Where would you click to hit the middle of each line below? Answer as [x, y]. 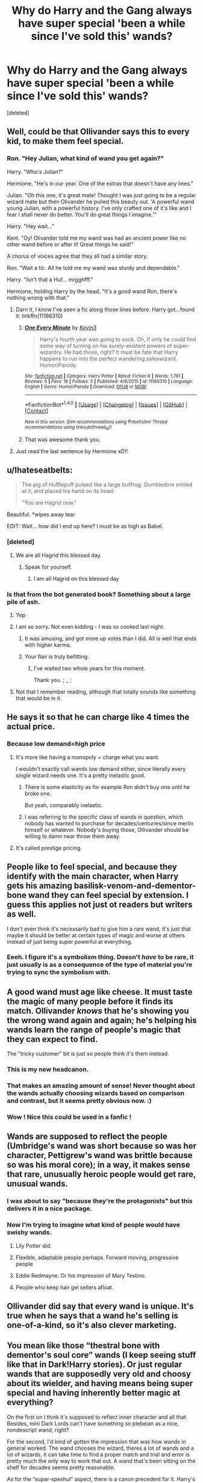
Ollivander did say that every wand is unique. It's [100, 1307]
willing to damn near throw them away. [73, 836]
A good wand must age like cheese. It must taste [100, 992]
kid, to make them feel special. [65, 141]
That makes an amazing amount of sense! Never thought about [101, 1085]
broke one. [38, 793]
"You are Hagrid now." [49, 503]
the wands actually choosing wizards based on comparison [96, 1093]
